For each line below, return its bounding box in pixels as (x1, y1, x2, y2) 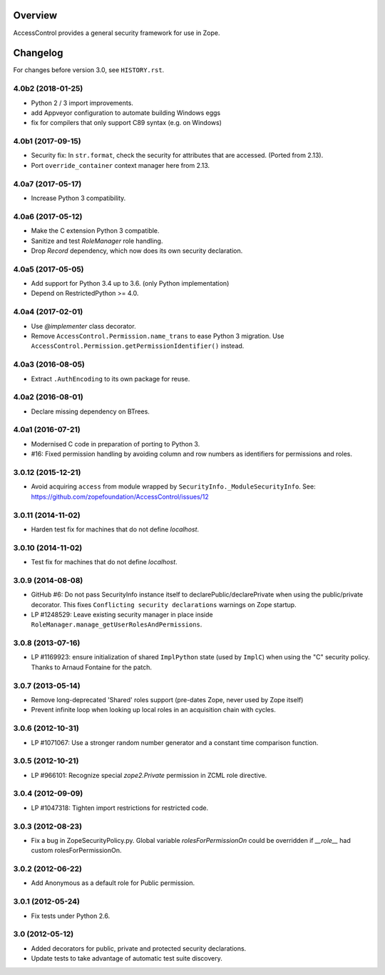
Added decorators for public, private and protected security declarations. (31, 944, 247, 953)
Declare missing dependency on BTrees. (31, 407, 150, 416)
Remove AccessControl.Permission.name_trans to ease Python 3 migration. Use (31, 332, 284, 340)
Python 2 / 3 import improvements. (31, 99, 133, 107)
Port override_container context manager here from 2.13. (31, 161, 210, 169)
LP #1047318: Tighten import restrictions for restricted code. (31, 804, 209, 812)
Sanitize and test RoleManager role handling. (31, 236, 163, 245)
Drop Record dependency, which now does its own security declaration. (31, 246, 243, 255)
